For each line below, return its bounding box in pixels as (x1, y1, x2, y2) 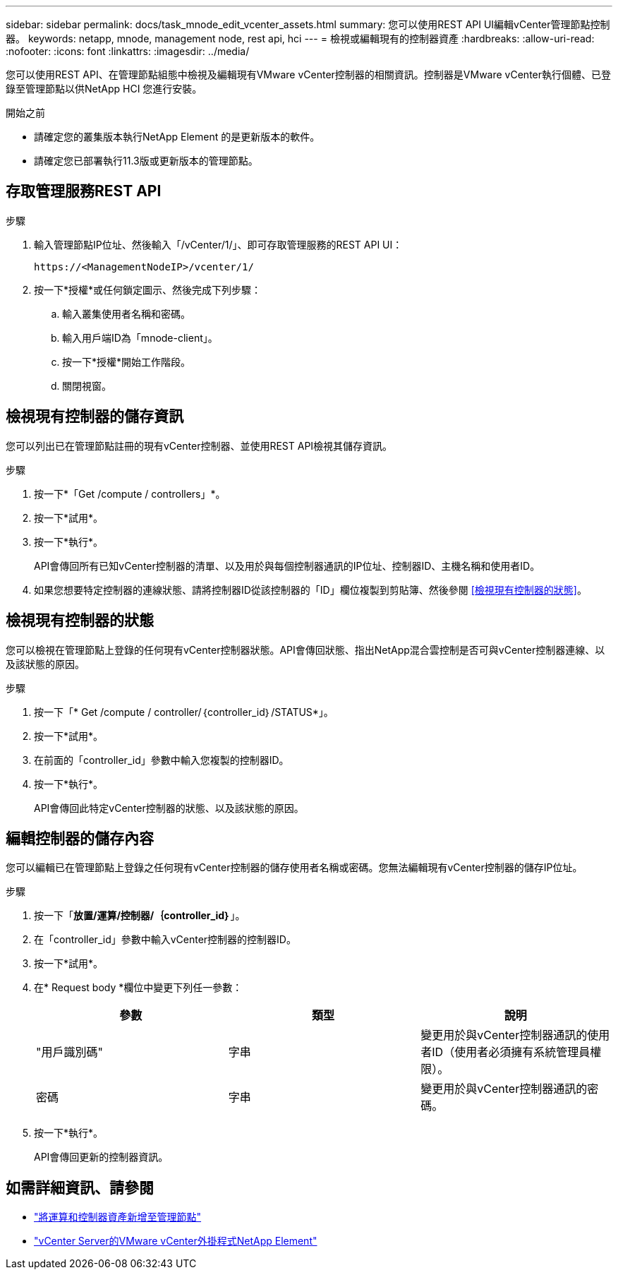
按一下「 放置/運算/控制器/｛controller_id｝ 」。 (34, 909, 246, 922)
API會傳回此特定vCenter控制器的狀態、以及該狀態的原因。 (34, 801, 304, 814)
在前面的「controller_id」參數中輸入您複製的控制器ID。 (34, 753, 289, 766)
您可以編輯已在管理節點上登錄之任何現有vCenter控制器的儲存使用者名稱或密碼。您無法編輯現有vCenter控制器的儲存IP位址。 (6, 861, 583, 874)
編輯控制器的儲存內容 (6, 829, 154, 847)
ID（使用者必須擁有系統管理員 (432, 1045, 590, 1060)
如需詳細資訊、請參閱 (6, 1178, 154, 1197)
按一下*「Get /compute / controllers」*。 (34, 487, 226, 500)
